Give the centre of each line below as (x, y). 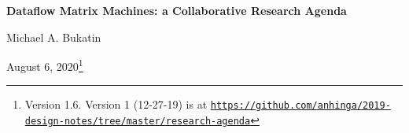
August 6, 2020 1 (45, 65)
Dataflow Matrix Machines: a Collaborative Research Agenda (177, 10)
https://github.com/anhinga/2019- (300, 106)
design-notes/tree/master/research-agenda (138, 122)
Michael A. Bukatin (54, 37)
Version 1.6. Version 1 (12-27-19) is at (116, 104)
